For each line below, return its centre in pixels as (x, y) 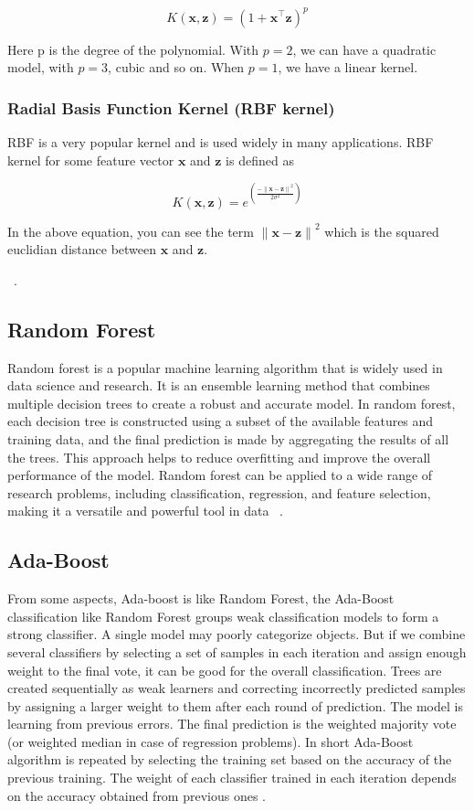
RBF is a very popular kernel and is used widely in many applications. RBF (221, 141)
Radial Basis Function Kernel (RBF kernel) (171, 107)
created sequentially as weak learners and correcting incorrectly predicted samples (237, 688)
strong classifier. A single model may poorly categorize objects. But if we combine (237, 634)
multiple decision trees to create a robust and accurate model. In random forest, (232, 403)
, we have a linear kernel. (348, 67)
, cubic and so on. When (176, 67)
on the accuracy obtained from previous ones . (137, 795)
